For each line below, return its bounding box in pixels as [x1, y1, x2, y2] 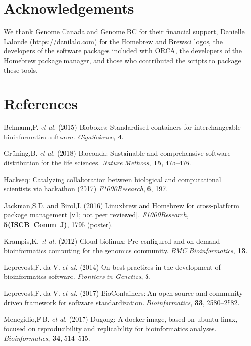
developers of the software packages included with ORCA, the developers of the [4, 46, 242, 56]
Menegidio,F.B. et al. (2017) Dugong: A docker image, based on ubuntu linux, [4, 314, 238, 324]
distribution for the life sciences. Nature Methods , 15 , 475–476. [4, 158, 191, 167]
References [4, 93, 78, 114]
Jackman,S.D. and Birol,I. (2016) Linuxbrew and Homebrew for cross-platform [4, 200, 239, 210]
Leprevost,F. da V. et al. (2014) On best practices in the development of [4, 261, 221, 272]
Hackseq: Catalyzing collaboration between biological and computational [4, 174, 221, 184]
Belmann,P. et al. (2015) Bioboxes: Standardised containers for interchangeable [4, 122, 241, 132]
